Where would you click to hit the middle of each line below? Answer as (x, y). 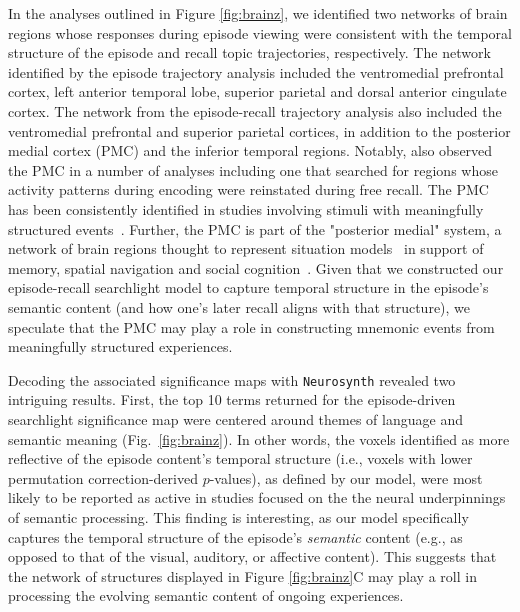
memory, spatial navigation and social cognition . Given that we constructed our (256, 267)
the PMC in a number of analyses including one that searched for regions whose (253, 169)
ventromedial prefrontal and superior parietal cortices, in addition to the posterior (259, 130)
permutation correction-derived (103, 477)
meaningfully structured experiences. (120, 346)
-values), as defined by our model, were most (346, 477)
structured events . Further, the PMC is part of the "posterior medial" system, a (255, 228)
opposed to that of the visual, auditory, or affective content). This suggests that (252, 556)
